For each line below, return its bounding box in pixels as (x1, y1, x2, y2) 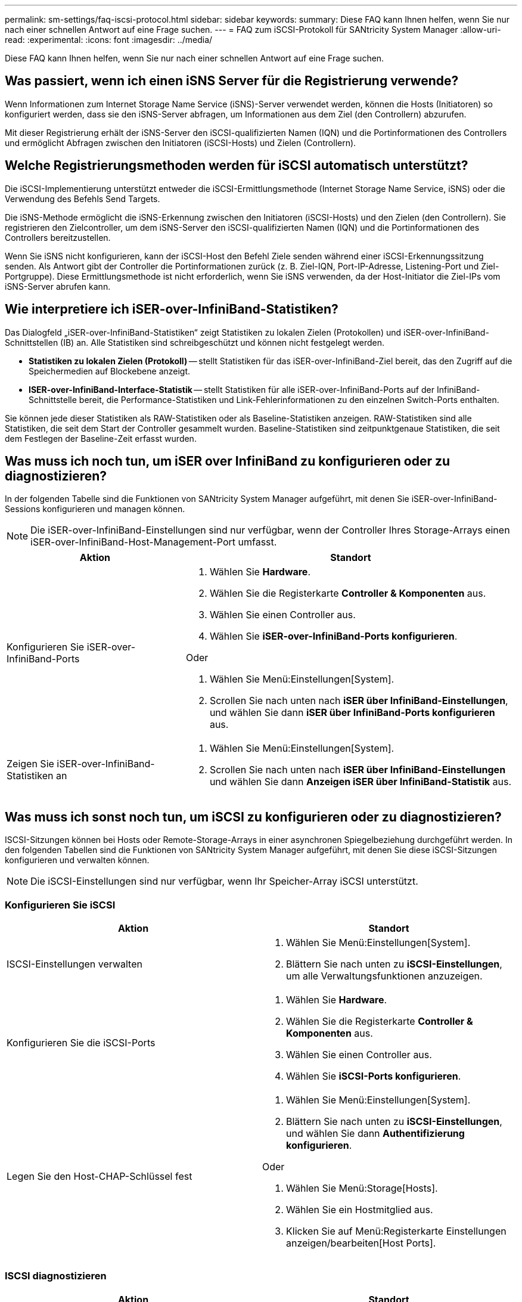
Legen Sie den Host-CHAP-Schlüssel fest (7, 1170, 192, 1182)
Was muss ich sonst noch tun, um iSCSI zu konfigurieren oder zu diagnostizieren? (5, 809, 502, 824)
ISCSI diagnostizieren (5, 1270, 107, 1282)
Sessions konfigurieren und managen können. (5, 504, 185, 514)
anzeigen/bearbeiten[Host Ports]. (286, 1236, 436, 1249)
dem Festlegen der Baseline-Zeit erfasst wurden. (5, 433, 197, 444)
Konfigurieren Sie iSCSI (5, 898, 116, 911)
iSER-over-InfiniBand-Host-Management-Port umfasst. (30, 536, 277, 548)
